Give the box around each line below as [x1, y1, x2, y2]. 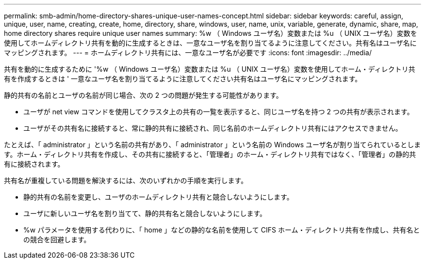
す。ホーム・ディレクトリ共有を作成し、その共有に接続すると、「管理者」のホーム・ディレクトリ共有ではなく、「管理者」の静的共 [4, 150, 416, 158]
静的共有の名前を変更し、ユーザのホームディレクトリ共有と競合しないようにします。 [23, 193, 294, 201]
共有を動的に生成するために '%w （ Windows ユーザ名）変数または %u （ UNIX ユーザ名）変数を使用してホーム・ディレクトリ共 [4, 65, 415, 73]
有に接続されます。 [4, 160, 65, 168]
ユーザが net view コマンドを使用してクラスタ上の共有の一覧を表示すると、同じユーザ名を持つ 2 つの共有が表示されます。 [23, 108, 414, 116]
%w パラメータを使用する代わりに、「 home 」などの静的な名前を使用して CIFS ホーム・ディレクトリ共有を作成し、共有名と [23, 226, 420, 234]
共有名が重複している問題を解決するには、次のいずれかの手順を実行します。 [4, 176, 248, 185]
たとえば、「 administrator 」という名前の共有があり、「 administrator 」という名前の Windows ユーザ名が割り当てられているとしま [4, 140, 421, 149]
